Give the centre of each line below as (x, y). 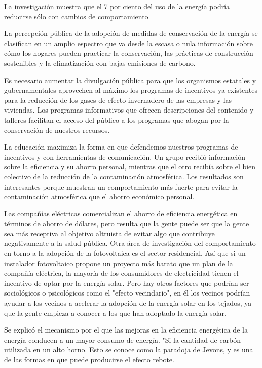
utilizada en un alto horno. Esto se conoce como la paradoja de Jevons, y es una (129, 349)
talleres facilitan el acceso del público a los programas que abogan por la (117, 119)
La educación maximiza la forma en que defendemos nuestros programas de (121, 147)
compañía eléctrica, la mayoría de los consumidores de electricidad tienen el (121, 273)
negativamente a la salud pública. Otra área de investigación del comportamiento (130, 243)
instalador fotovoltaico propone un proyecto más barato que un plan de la (119, 263)
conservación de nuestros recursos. (57, 130)
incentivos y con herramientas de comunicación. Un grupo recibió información (125, 156)
